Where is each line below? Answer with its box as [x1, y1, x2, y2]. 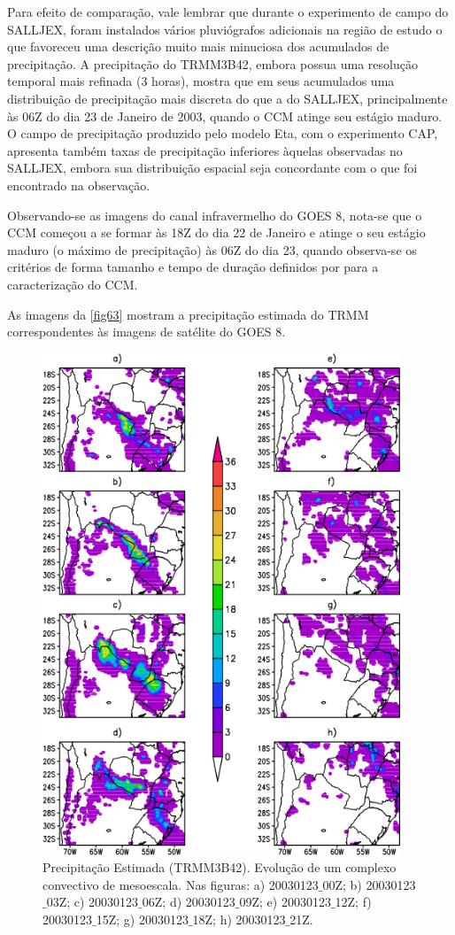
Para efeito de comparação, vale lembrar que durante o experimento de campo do [7, 3, 449, 20]
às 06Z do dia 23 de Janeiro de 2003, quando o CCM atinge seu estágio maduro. [7, 106, 443, 125]
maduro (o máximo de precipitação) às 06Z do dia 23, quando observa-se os [7, 240, 417, 259]
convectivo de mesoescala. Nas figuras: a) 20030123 [42, 875, 319, 893]
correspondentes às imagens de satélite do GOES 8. [7, 322, 286, 341]
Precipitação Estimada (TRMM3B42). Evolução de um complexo [42, 858, 397, 877]
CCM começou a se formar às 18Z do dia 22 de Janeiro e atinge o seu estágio [7, 223, 426, 242]
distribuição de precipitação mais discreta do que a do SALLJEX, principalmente [7, 89, 448, 107]
